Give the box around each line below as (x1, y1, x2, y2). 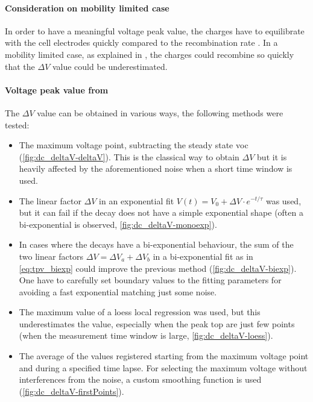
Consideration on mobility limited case (5, 1, 169, 14)
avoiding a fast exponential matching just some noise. (19, 285, 217, 298)
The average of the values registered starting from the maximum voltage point (19, 350, 309, 362)
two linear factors (19, 250, 84, 262)
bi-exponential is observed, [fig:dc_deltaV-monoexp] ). (19, 218, 217, 230)
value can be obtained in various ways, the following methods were (37, 106, 283, 119)
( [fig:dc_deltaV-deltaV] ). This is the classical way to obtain (19, 150, 239, 163)
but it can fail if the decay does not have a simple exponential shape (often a (19, 206, 303, 219)
